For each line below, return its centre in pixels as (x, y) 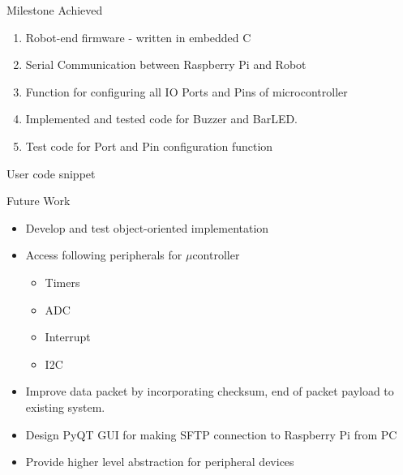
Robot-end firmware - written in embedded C (138, 37)
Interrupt (68, 337)
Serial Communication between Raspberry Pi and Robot (166, 64)
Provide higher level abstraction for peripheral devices (160, 462)
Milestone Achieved (55, 10)
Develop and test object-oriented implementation (147, 227)
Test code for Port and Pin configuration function (149, 145)
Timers (62, 282)
